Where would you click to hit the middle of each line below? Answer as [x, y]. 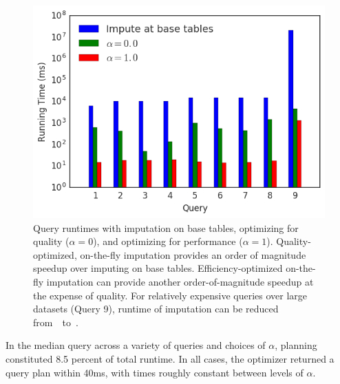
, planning [296, 345]
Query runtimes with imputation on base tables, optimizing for [166, 227]
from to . [56, 322]
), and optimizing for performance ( [168, 241]
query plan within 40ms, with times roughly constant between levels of [155, 372]
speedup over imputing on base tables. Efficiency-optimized [158, 268]
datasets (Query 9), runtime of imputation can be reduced [156, 309]
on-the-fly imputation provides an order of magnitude [193, 254]
